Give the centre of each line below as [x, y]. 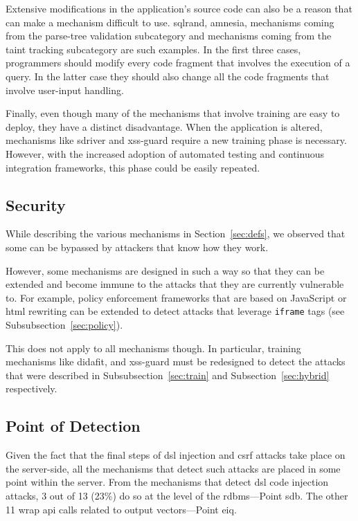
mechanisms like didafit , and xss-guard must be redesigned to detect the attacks [176, 362]
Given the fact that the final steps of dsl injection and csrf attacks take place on [176, 455]
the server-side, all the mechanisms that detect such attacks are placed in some [173, 468]
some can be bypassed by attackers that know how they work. [137, 247]
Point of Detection [73, 426]
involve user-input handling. [65, 90]
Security [36, 204]
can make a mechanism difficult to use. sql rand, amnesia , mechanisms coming [170, 22]
